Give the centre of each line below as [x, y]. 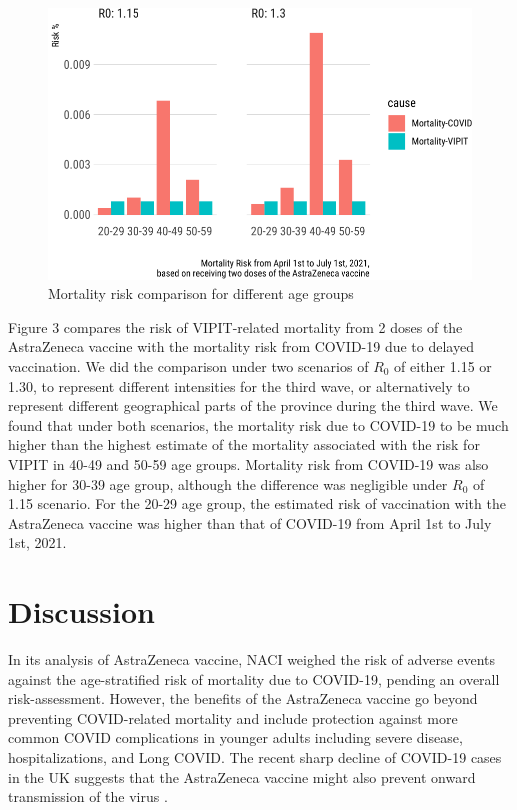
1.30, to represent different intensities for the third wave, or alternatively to [239, 385]
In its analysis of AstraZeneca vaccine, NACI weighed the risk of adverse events [252, 659]
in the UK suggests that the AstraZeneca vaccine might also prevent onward [242, 776]
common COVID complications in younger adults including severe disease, [235, 737]
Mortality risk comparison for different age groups [201, 293]
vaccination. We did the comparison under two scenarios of [188, 366]
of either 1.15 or [443, 366]
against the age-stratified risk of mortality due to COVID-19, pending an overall [254, 678]
